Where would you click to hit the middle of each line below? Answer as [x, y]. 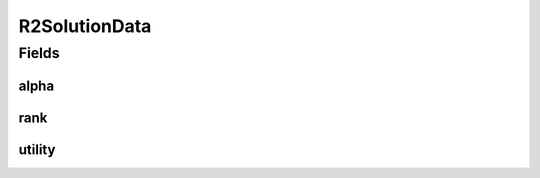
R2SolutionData [85, 26]
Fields [39, 53]
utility [37, 149]
